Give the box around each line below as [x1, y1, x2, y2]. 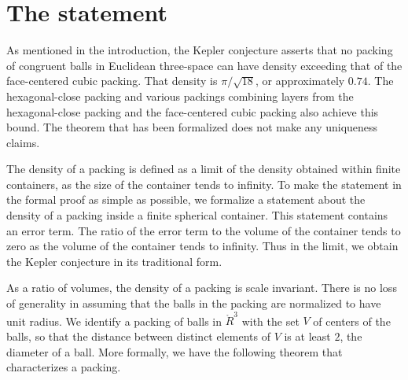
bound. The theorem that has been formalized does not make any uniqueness [6, 119, 378, 135]
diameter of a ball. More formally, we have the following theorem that [6, 343, 343, 360]
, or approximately [255, 72, 345, 89]
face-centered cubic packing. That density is [6, 72, 218, 89]
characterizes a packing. [6, 359, 121, 375]
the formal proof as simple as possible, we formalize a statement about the [6, 191, 366, 208]
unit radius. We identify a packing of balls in [6, 312, 222, 329]
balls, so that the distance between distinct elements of [6, 327, 270, 344]
